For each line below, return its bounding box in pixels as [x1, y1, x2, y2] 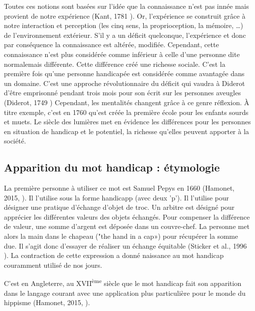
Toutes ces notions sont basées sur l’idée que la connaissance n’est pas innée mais [4, 1, 249, 11]
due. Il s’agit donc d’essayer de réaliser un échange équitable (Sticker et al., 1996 [4, 240, 247, 251]
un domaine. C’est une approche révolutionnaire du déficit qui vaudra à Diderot [4, 78, 245, 88]
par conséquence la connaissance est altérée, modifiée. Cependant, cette [4, 39, 219, 50]
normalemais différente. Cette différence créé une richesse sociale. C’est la [4, 58, 225, 69]
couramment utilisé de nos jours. [4, 259, 102, 270]
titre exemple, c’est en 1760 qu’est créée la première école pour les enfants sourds [4, 107, 249, 117]
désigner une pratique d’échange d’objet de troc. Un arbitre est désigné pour [4, 202, 235, 212]
